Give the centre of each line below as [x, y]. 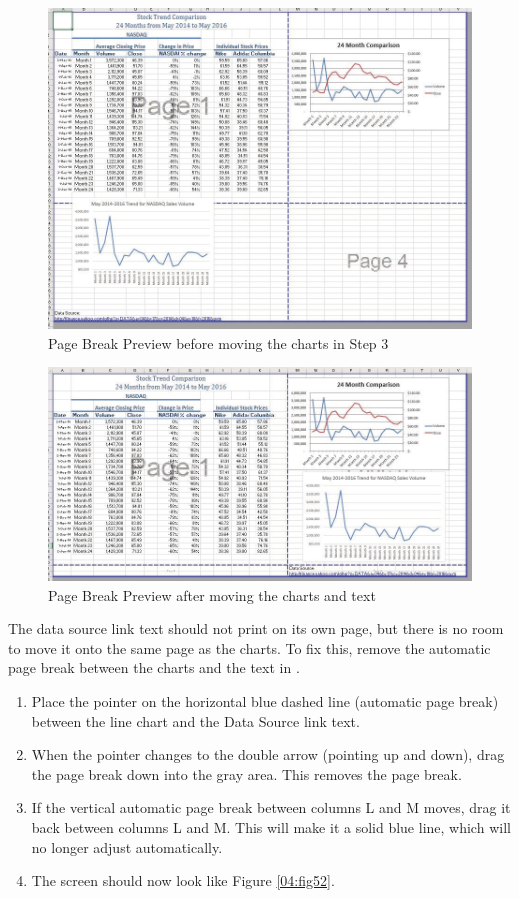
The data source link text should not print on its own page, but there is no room [256, 628]
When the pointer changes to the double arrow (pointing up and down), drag [268, 754]
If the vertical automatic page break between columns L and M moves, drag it [271, 807]
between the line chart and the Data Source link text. [195, 720]
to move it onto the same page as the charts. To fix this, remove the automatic [249, 647]
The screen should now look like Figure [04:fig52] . [183, 880]
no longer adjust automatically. [127, 846]
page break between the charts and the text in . [154, 667]
